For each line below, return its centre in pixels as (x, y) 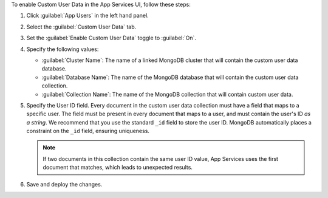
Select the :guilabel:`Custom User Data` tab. (81, 27)
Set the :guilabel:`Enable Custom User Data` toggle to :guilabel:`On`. (111, 38)
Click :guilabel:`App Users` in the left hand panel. (87, 16)
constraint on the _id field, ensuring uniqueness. (88, 131)
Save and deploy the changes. (64, 184)
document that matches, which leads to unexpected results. (118, 168)
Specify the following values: (63, 49)
